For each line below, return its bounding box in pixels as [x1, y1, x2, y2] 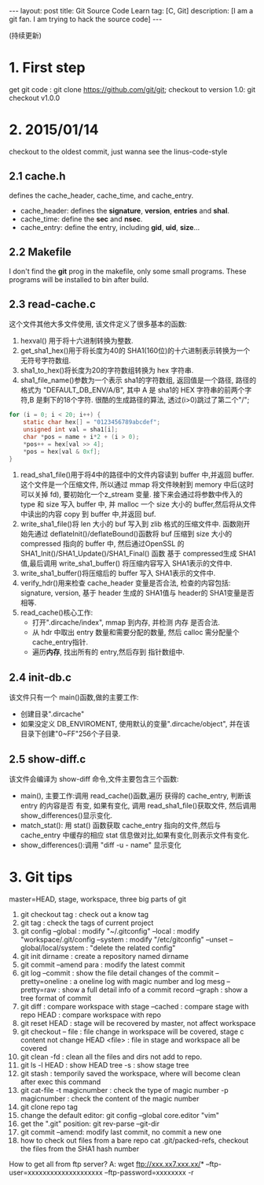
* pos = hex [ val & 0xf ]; [23, 448, 101, 455]
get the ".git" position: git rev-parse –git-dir [20, 1119, 160, 1128]
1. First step [9, 59, 86, 76]
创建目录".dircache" [20, 709, 85, 719]
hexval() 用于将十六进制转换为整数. [20, 336, 134, 346]
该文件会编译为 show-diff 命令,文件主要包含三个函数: [9, 775, 179, 784]
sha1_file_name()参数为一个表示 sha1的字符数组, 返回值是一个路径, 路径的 [20, 376, 257, 385]
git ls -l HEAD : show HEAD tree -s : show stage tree [20, 1061, 189, 1069]
